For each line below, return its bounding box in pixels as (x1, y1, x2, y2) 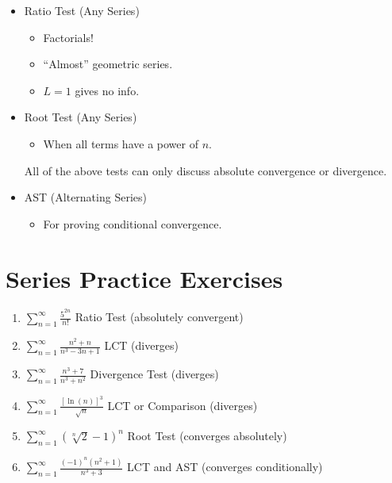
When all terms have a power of (43, 135, 198, 151)
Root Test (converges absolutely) (127, 427, 287, 444)
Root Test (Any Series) (24, 109, 137, 125)
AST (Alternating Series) (24, 189, 147, 205)
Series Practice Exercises (6, 262, 283, 294)
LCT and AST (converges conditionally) (127, 458, 323, 475)
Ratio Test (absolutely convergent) (75, 309, 244, 325)
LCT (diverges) (104, 337, 179, 354)
